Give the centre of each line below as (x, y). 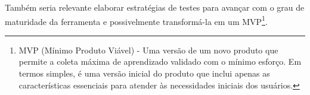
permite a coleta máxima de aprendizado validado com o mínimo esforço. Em (160, 61)
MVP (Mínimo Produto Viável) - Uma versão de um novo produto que (148, 50)
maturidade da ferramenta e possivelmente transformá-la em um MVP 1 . (136, 20)
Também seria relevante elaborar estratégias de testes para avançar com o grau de (155, 7)
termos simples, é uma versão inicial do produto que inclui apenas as (144, 73)
